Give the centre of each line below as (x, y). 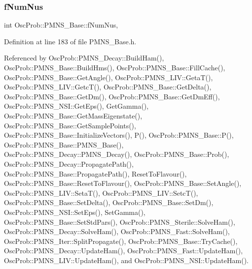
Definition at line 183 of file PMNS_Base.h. (70, 41)
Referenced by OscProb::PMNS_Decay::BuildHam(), (84, 58)
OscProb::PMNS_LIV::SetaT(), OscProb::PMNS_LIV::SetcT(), (101, 193)
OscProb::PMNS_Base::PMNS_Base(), (64, 144)
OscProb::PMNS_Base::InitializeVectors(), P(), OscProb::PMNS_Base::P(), (119, 135)
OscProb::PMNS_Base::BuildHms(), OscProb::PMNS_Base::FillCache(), (115, 67)
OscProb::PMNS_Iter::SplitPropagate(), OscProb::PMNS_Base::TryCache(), (121, 241)
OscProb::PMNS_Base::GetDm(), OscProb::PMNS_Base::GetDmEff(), (112, 96)
